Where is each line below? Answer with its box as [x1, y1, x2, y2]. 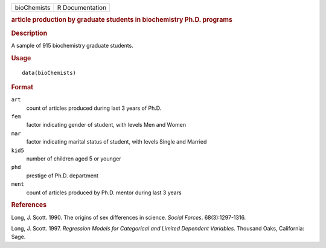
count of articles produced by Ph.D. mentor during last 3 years [26, 189, 182, 196]
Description [11, 29, 48, 37]
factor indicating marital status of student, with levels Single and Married [26, 138, 207, 145]
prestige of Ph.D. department [26, 172, 99, 179]
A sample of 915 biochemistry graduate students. [11, 42, 134, 49]
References [11, 201, 47, 209]
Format [11, 83, 33, 91]
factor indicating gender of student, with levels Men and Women [26, 121, 187, 129]
